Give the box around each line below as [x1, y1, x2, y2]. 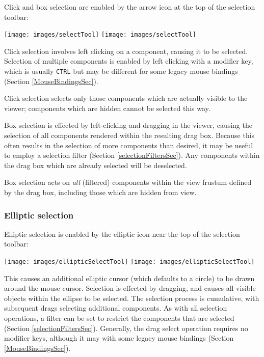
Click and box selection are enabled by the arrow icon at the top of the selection [4, 2, 255, 12]
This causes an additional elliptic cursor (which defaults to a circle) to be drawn [4, 272, 255, 283]
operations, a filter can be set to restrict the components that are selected [4, 313, 234, 323]
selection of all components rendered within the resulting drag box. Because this [4, 130, 255, 141]
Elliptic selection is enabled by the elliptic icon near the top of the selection [4, 228, 240, 239]
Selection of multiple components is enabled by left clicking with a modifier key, [4, 56, 253, 66]
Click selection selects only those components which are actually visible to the [4, 93, 248, 103]
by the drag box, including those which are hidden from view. [4, 187, 197, 198]
